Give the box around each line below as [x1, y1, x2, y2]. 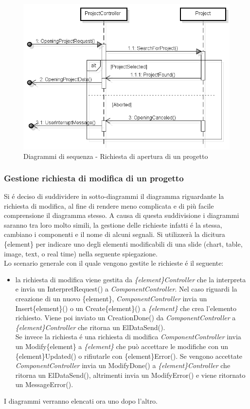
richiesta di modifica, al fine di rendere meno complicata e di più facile [4, 200, 214, 211]
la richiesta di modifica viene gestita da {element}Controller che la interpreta [15, 274, 246, 284]
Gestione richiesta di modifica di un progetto [4, 172, 184, 184]
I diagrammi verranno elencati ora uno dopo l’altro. [4, 395, 158, 406]
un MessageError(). [15, 379, 73, 390]
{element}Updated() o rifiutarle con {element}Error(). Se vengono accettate [15, 351, 243, 361]
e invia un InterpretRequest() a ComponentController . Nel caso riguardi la [15, 284, 237, 294]
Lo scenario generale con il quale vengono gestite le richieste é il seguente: [4, 258, 224, 268]
